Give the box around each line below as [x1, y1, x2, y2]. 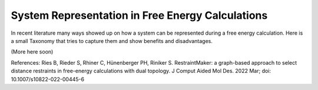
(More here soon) [11, 48, 54, 55]
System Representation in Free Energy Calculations [11, 9, 268, 22]
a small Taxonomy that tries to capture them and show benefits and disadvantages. [11, 37, 213, 44]
